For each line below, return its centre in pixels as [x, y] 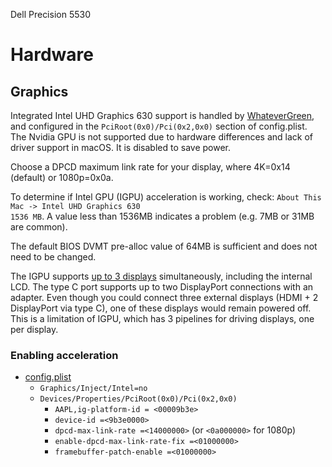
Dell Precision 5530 [50, 14]
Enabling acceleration [64, 355]
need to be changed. [53, 257]
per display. [34, 329]
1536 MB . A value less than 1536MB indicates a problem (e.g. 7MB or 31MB [162, 216]
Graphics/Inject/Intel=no [93, 389]
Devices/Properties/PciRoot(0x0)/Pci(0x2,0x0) [138, 399]
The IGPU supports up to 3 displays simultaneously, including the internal [161, 276]
